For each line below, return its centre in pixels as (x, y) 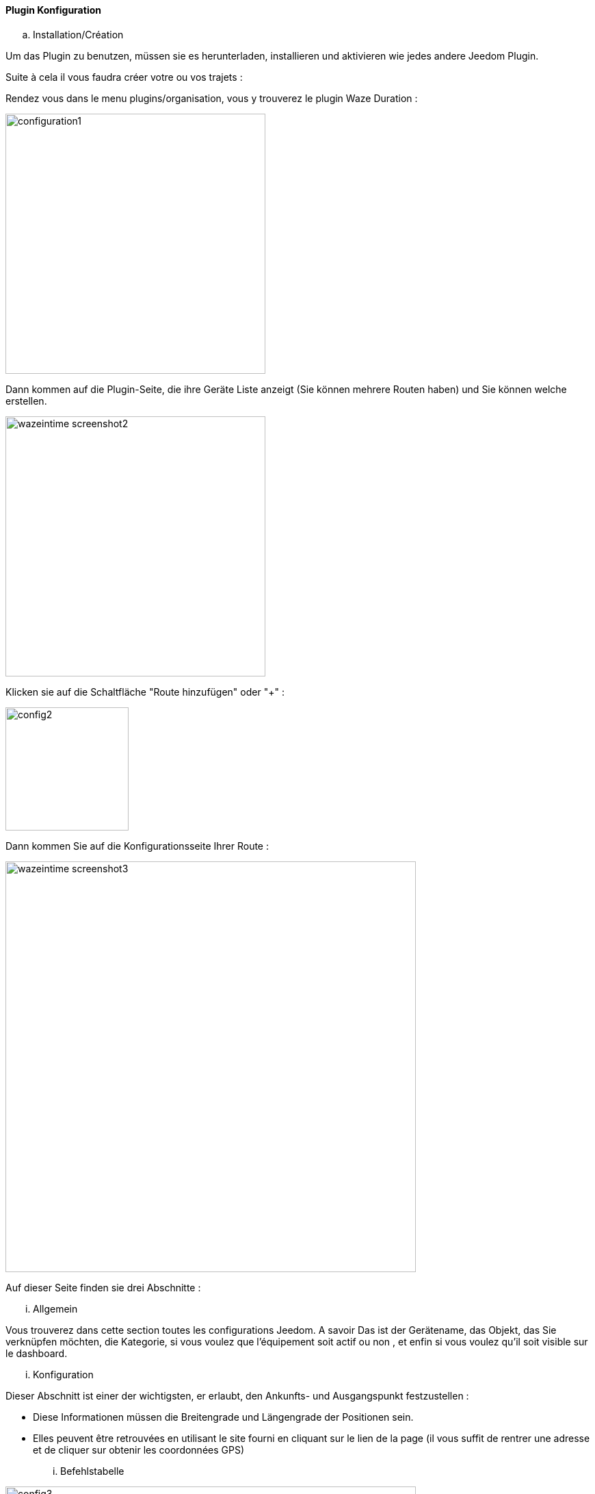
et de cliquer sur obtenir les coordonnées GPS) (139, 1449)
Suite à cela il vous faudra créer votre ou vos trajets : (124, 77)
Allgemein (55, 1308)
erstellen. (26, 401)
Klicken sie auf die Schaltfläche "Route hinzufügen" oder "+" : (145, 692)
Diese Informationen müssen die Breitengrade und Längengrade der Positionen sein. (223, 1417)
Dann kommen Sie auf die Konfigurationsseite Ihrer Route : (137, 846)
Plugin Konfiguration (53, 10)
